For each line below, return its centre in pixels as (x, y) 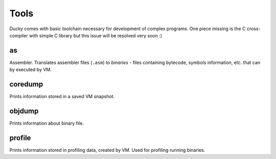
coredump (26, 84)
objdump (24, 111)
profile (20, 138)
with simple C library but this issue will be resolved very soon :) (96, 35)
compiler (19, 35)
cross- (254, 29)
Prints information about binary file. (47, 123)
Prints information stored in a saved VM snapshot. (62, 97)
